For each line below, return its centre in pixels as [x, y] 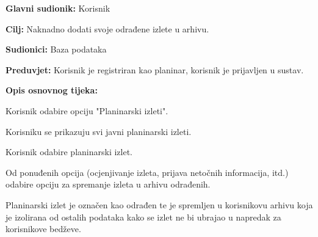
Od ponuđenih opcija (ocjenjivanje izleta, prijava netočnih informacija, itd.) [147, 172]
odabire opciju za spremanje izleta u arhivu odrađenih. [108, 184]
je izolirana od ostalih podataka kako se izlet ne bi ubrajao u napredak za [143, 217]
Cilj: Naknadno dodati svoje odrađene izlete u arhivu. [107, 28]
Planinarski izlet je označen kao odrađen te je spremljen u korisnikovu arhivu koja [159, 204]
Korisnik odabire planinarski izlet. [69, 152]
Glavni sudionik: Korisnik [58, 8]
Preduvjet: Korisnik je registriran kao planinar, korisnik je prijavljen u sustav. [155, 69]
